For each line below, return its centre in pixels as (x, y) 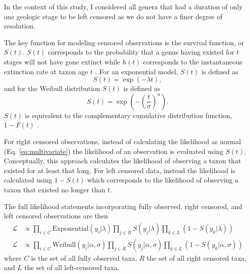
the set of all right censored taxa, (196, 258)
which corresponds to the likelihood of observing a (163, 180)
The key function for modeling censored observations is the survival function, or (124, 42)
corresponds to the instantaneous (193, 61)
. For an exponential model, (137, 71)
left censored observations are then (56, 216)
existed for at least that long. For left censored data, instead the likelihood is (120, 170)
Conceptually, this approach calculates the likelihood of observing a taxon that (123, 161)
